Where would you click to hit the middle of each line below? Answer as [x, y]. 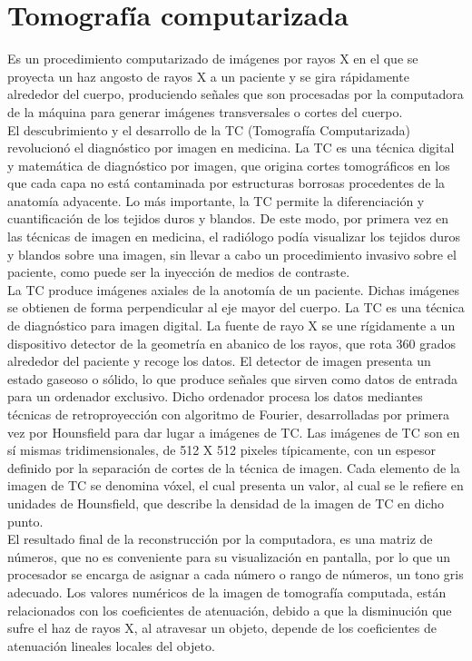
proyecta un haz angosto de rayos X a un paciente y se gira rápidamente [208, 76]
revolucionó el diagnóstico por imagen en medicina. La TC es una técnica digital [231, 148]
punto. [25, 521]
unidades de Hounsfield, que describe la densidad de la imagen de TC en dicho [226, 503]
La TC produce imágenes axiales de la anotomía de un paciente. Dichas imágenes [234, 289]
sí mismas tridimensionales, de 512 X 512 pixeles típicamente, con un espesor [221, 450]
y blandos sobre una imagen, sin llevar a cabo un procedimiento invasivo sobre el [232, 254]
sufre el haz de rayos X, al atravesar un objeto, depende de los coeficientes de [222, 628]
